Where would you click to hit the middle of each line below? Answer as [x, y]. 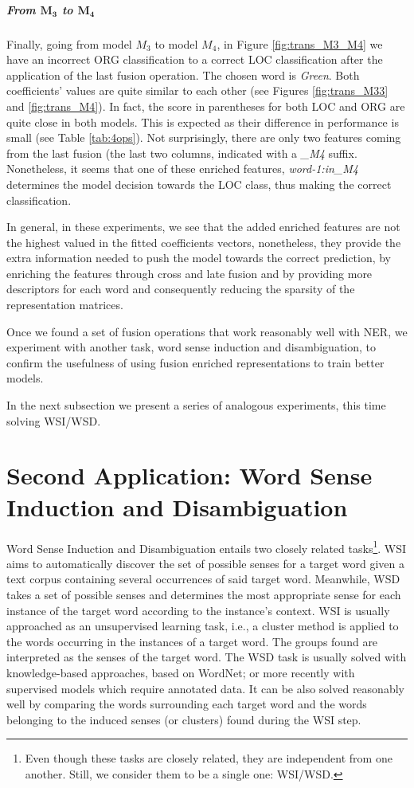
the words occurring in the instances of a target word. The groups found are [192, 641]
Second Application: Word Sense [189, 475]
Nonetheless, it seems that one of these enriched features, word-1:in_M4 [182, 169]
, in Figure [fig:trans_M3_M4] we [300, 43]
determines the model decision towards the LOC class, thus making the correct [199, 184]
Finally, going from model [69, 43]
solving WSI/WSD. [54, 420]
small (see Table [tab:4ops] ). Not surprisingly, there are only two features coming [204, 137]
